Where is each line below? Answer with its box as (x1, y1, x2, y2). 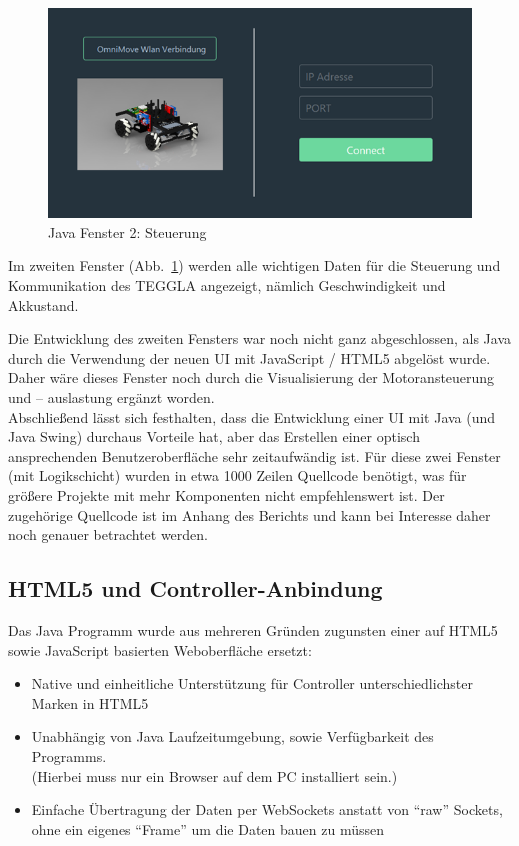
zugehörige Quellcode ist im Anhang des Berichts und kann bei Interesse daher (8, 504, 491, 525)
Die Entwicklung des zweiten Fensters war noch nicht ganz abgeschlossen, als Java (8, 328, 511, 349)
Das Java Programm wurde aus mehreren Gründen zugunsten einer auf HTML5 (8, 619, 498, 640)
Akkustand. (8, 294, 79, 315)
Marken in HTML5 (31, 692, 149, 713)
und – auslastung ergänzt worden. (8, 386, 215, 407)
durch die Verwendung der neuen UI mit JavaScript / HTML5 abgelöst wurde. (8, 347, 491, 368)
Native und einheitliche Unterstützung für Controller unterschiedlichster (31, 673, 473, 694)
